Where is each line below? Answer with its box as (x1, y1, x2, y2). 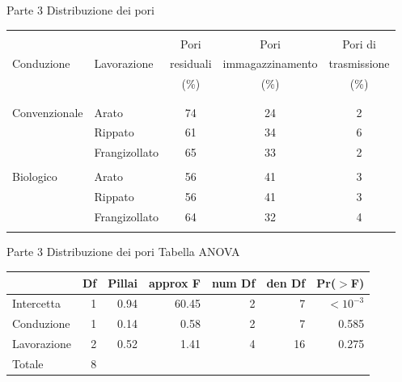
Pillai (108, 274, 138, 291)
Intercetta (12, 295, 61, 312)
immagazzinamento (222, 55, 318, 72)
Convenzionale (12, 103, 83, 120)
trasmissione (328, 55, 390, 72)
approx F (148, 274, 201, 291)
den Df (266, 274, 306, 291)
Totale (12, 355, 44, 372)
